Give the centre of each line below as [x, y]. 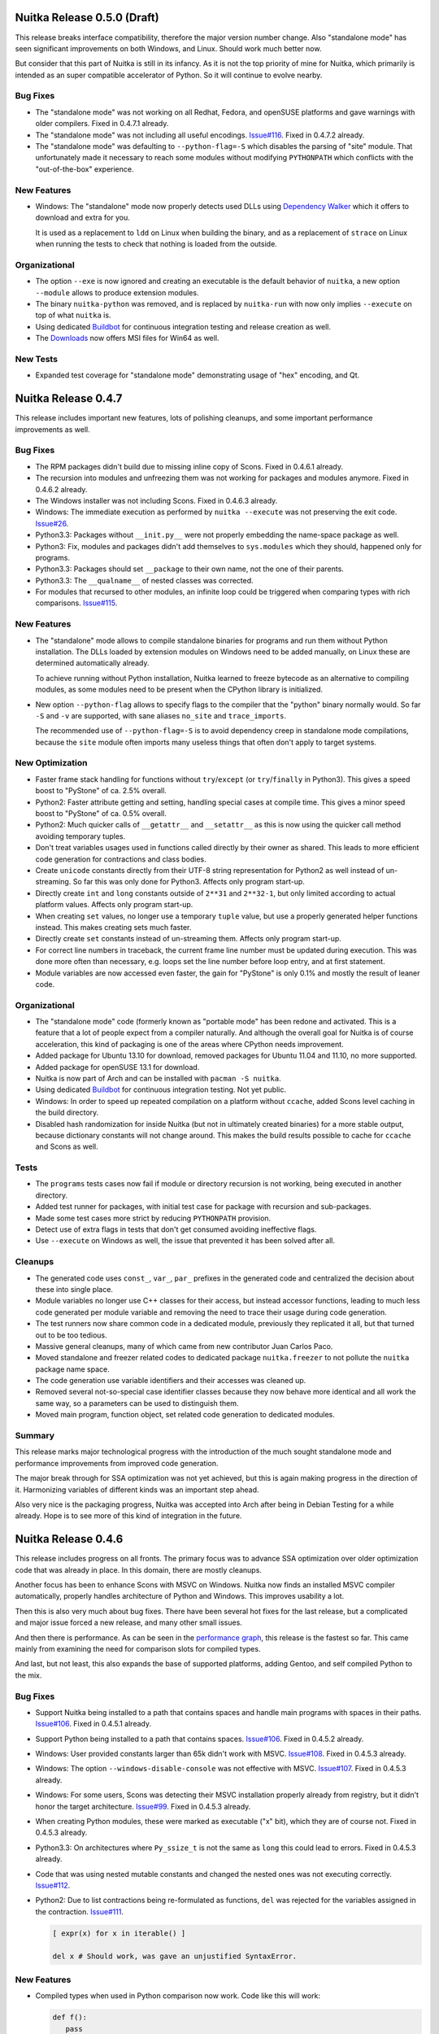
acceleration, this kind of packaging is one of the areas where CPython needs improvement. [190, 1044]
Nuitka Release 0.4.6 [69, 1539]
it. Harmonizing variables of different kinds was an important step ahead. [137, 1490]
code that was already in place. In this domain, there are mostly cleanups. [138, 1569]
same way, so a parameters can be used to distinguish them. [137, 1403]
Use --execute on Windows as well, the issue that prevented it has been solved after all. [185, 1241]
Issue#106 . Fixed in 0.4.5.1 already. [93, 1724]
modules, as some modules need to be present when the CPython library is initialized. [179, 690]
